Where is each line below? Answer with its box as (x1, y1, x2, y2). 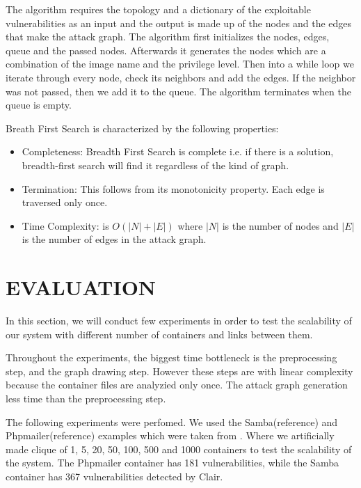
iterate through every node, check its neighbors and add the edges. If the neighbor (6, 70, 356, 84)
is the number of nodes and (222, 218, 339, 233)
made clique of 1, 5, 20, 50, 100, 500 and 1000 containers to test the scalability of (6, 441, 352, 456)
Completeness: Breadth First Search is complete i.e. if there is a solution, (22, 144, 334, 159)
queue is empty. (6, 97, 72, 112)
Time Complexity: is (22, 218, 109, 233)
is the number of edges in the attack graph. (22, 232, 207, 246)
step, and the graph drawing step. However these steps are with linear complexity (6, 363, 353, 378)
